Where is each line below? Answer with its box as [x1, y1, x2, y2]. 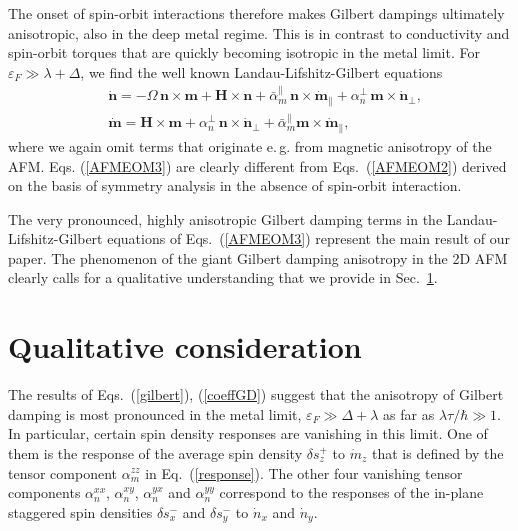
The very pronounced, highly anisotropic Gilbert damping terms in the [8, 208, 443, 229]
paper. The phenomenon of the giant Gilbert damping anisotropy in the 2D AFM [8, 247, 508, 268]
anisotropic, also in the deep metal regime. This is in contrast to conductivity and [8, 22, 510, 43]
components [8, 482, 81, 503]
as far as [383, 403, 435, 424]
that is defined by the [371, 442, 504, 463]
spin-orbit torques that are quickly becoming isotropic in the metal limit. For [8, 42, 480, 63]
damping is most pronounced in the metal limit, [8, 403, 302, 424]
